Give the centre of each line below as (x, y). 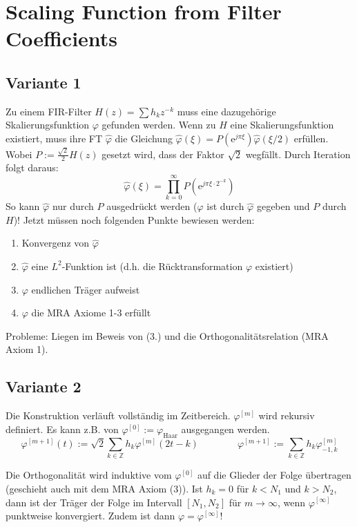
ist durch (225, 206)
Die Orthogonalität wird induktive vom (89, 475)
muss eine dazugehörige (226, 111)
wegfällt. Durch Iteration (298, 154)
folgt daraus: (32, 167)
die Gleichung (144, 138)
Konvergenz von (56, 243)
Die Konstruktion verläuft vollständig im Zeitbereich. (118, 415)
